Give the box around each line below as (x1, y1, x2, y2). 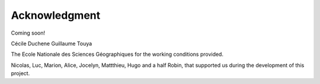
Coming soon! (11, 29, 46, 36)
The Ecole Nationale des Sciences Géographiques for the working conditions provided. (11, 51, 223, 58)
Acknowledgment (11, 9, 101, 22)
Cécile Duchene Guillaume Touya (11, 40, 92, 47)
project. (11, 70, 30, 77)
